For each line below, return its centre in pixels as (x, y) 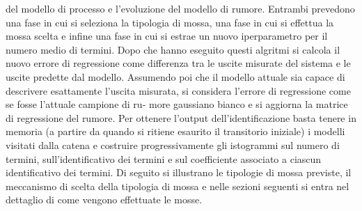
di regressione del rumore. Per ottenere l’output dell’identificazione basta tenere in (181, 117)
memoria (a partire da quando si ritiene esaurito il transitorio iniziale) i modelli (175, 131)
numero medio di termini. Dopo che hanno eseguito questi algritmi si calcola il (173, 49)
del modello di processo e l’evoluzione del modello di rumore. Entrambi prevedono (180, 8)
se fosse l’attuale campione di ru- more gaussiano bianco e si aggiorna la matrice (177, 104)
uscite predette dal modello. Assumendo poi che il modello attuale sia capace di (175, 76)
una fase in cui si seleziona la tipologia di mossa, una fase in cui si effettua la (170, 22)
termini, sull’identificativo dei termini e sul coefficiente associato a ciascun (164, 158)
